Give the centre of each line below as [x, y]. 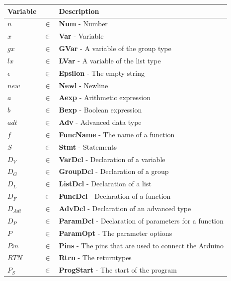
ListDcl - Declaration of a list [105, 184]
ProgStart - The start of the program [118, 270]
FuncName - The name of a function [117, 134]
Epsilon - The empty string [102, 73]
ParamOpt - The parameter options [115, 233]
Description [79, 11]
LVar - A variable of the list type [110, 60]
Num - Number [83, 24]
